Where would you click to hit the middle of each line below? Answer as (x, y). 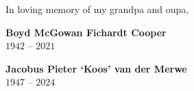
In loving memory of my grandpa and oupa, (97, 9)
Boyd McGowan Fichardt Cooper (86, 32)
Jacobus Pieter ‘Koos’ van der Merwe (96, 68)
